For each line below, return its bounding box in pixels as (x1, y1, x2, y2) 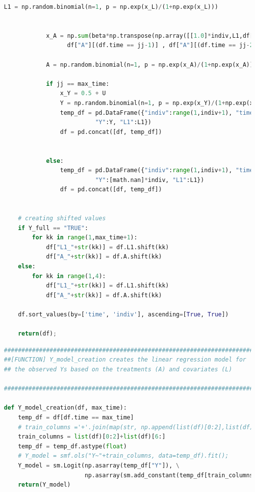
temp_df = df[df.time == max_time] (18, 414, 134, 421)
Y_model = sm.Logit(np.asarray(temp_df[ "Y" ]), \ (18, 462, 179, 469)
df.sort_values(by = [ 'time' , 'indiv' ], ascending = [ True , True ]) (18, 311, 229, 318)
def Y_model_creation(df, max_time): (4, 404, 127, 412)
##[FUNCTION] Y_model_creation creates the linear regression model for (4, 356, 246, 363)
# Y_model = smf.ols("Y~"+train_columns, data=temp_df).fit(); (18, 452, 229, 460)
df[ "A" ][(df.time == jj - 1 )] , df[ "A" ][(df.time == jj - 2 (67, 42, 254, 49)
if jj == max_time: (46, 80, 109, 87)
